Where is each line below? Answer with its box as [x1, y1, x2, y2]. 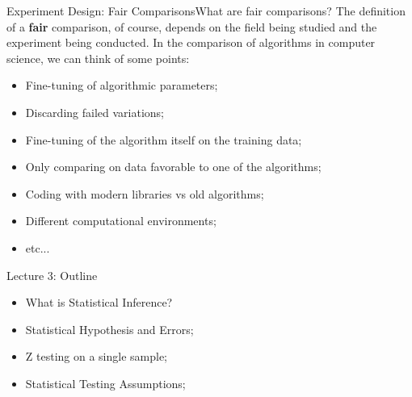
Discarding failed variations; [25, 103, 164, 120]
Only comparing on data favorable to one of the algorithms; [25, 158, 322, 175]
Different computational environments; [25, 212, 217, 229]
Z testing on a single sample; [25, 348, 168, 365]
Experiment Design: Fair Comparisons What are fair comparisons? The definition [6, 2, 406, 19]
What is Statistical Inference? [25, 294, 173, 311]
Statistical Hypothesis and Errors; [25, 320, 194, 337]
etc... [25, 239, 50, 256]
